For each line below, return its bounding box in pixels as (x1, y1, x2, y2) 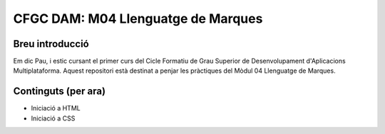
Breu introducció (13, 38, 89, 50)
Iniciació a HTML (31, 104, 81, 113)
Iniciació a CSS (31, 114, 76, 123)
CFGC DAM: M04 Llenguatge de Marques (13, 11, 263, 26)
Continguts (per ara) (13, 86, 106, 98)
